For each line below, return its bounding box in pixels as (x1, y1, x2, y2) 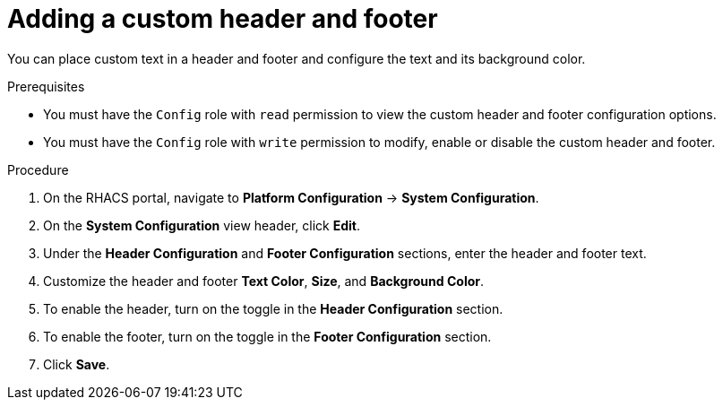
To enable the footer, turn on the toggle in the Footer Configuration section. (43, 328, 492, 344)
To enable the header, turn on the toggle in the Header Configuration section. (43, 300, 504, 316)
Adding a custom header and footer (7, 4, 438, 34)
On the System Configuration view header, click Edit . (43, 217, 361, 233)
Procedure (7, 161, 69, 178)
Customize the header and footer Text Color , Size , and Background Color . (43, 273, 485, 289)
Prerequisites (7, 78, 85, 94)
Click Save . (43, 356, 110, 372)
